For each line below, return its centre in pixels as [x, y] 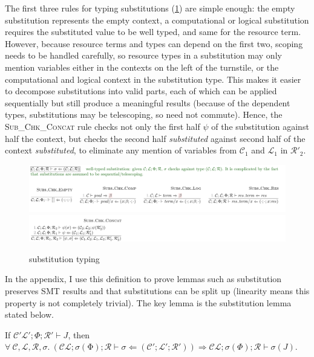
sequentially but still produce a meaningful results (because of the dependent [148, 102]
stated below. [29, 314]
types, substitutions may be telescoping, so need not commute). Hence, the [144, 114]
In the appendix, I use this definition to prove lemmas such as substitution [143, 279]
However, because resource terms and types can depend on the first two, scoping [154, 43]
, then [79, 334]
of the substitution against [260, 126]
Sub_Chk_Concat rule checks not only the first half [103, 126]
